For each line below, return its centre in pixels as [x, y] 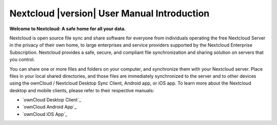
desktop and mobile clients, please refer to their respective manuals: [82, 90]
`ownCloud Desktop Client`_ [52, 100]
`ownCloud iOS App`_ [45, 114]
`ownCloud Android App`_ [50, 107]
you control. [22, 59]
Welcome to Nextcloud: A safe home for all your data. [68, 29]
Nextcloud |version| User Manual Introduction [110, 13]
